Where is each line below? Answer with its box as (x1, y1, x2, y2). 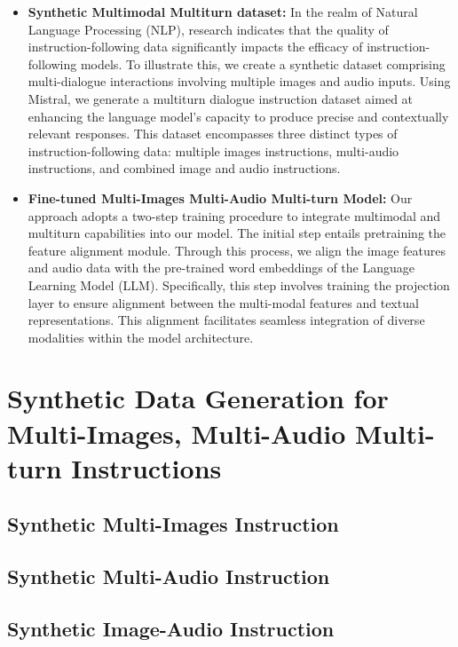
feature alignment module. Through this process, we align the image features (28, 241, 446, 259)
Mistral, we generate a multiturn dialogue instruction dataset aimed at (28, 89, 414, 107)
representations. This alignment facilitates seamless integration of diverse (28, 311, 425, 329)
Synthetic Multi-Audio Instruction (7, 563, 330, 590)
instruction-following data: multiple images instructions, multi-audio (28, 141, 399, 160)
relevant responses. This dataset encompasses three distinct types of (28, 124, 398, 143)
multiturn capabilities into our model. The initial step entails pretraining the (28, 224, 446, 242)
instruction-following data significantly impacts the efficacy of (28, 37, 363, 56)
